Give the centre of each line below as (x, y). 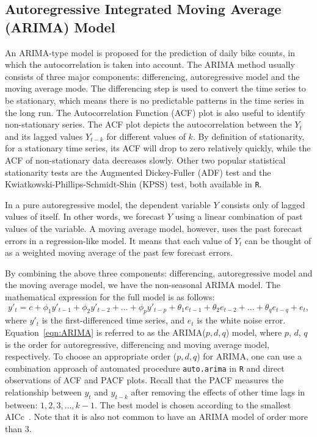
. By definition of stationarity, (249, 136)
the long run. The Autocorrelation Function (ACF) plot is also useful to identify (155, 112)
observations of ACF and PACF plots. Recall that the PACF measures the (144, 380)
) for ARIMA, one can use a (249, 356)
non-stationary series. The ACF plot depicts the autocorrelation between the (148, 124)
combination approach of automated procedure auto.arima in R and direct (145, 368)
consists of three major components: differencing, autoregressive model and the (152, 76)
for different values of (146, 136)
